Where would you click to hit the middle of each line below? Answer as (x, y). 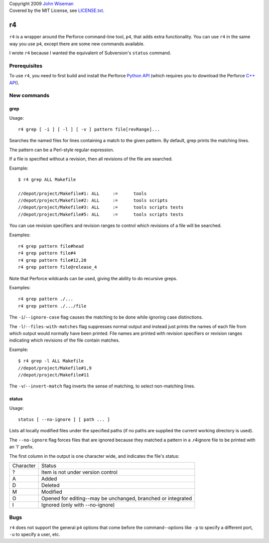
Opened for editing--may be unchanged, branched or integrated (117, 499)
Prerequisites (26, 66)
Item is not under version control (79, 472)
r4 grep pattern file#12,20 (52, 260)
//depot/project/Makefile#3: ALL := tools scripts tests (101, 207)
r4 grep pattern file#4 (47, 253)
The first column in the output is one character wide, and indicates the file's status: (94, 456)
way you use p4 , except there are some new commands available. (77, 44)
